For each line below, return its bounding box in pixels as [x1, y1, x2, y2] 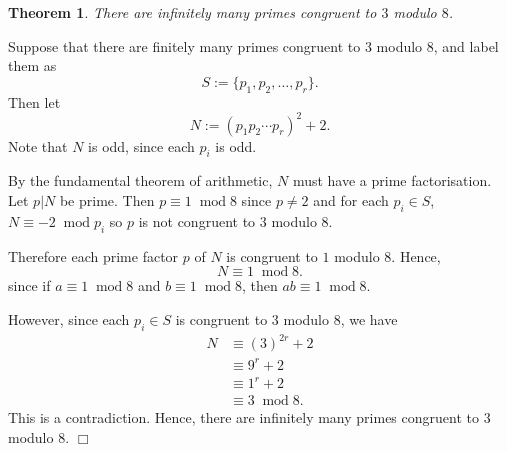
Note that [8, 135, 68, 156]
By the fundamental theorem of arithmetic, [8, 170, 273, 191]
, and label [433, 35, 499, 56]
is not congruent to [138, 210, 256, 231]
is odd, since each [88, 135, 195, 156]
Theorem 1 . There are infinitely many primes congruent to [8, 2, 377, 22]
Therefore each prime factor [8, 245, 179, 266]
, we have [340, 308, 398, 329]
